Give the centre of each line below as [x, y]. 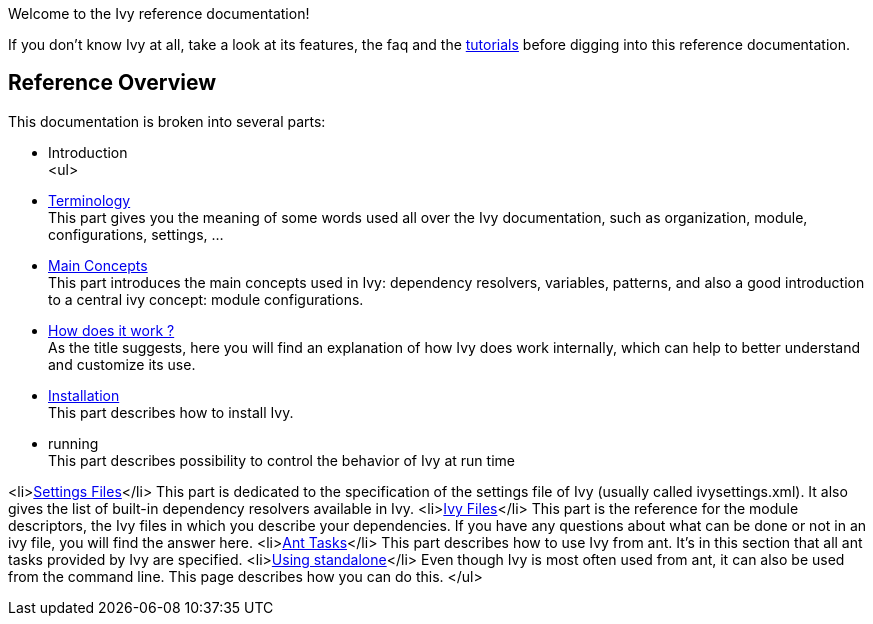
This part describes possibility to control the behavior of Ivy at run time [281, 460]
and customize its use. [122, 364]
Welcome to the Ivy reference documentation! [159, 13]
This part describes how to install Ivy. [171, 412]
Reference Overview [112, 83]
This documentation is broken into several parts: [167, 121]
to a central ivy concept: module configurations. [206, 299]
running [73, 443]
